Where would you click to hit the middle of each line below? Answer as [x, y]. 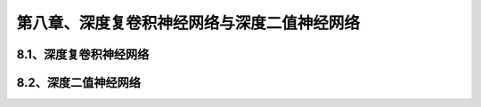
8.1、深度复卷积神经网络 [83, 54]
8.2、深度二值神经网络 [79, 83]
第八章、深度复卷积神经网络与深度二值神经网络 [188, 23]
